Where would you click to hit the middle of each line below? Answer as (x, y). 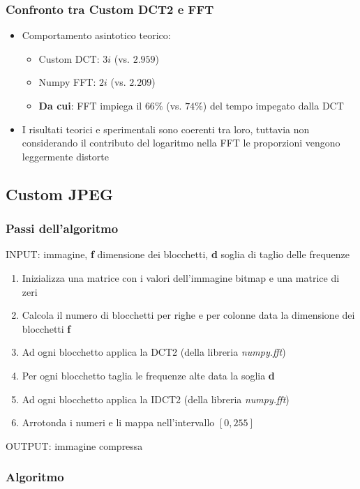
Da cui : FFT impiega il (90, 105)
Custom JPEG (59, 194)
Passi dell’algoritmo (62, 228)
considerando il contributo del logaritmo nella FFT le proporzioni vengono (181, 143)
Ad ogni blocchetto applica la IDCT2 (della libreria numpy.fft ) (156, 399)
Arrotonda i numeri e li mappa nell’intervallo (118, 422)
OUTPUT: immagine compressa (74, 445)
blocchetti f (46, 328)
